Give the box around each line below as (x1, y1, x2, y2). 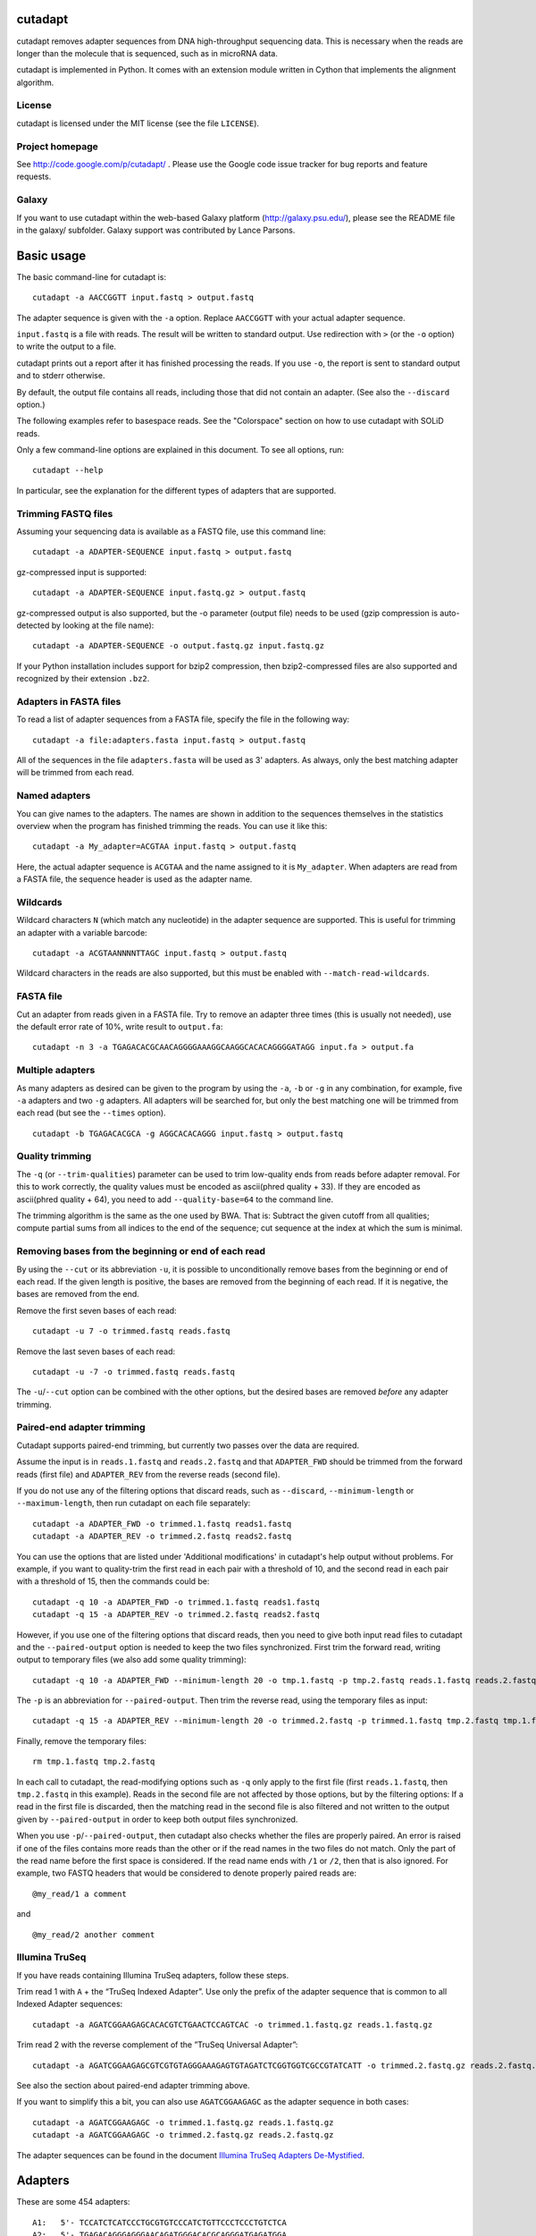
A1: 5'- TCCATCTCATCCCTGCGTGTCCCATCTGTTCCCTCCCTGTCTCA (32, 2217, 288, 2227)
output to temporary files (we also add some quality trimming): (16, 1655, 247, 1665)
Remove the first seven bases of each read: (16, 1305, 178, 1316)
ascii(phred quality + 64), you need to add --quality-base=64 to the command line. (16, 1194, 334, 1205)
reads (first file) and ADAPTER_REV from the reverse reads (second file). (16, 1469, 281, 1479)
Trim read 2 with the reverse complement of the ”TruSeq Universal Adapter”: (16, 2039, 298, 2050)
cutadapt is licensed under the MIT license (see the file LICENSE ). (16, 117, 259, 129)
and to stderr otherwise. (16, 370, 105, 381)
